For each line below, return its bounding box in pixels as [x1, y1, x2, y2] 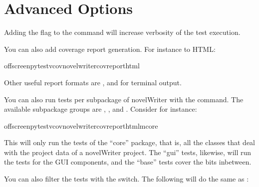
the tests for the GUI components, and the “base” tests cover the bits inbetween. [4, 157, 252, 167]
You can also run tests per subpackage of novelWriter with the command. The [4, 94, 244, 104]
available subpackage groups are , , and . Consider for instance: [4, 104, 197, 114]
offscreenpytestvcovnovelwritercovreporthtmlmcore [4, 120, 158, 131]
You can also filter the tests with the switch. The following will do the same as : [4, 174, 249, 184]
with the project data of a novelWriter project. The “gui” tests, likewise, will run [4, 147, 252, 157]
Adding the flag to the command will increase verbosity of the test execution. [4, 27, 241, 37]
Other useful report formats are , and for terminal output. [4, 77, 182, 87]
